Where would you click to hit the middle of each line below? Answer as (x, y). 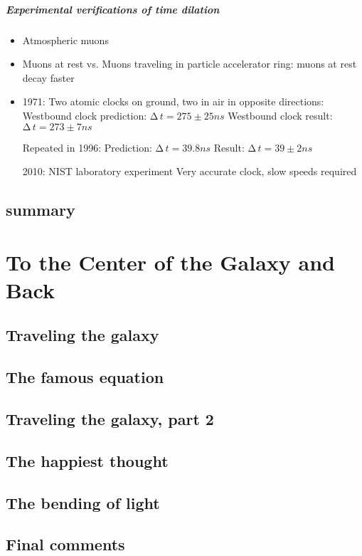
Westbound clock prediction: (85, 115)
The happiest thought (87, 460)
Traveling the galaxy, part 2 (110, 419)
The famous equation (85, 377)
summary (41, 210)
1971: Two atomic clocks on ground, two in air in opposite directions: (173, 101)
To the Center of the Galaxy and (170, 262)
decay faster (48, 77)
